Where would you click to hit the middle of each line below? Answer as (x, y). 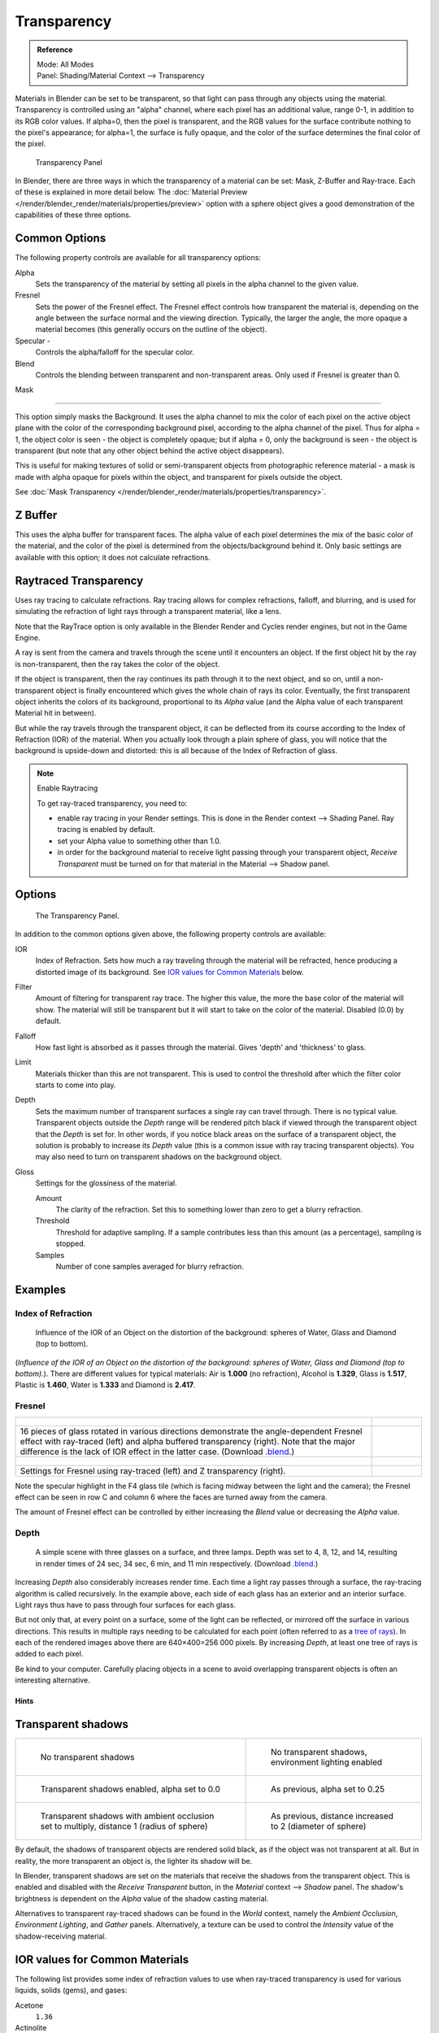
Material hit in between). (56, 713)
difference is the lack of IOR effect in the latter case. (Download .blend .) (157, 1452)
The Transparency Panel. (77, 916)
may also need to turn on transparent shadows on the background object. (159, 1157)
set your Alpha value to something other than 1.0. (139, 841)
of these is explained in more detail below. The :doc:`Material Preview (131, 192)
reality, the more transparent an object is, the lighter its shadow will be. (134, 1861)
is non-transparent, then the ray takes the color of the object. (117, 664)
